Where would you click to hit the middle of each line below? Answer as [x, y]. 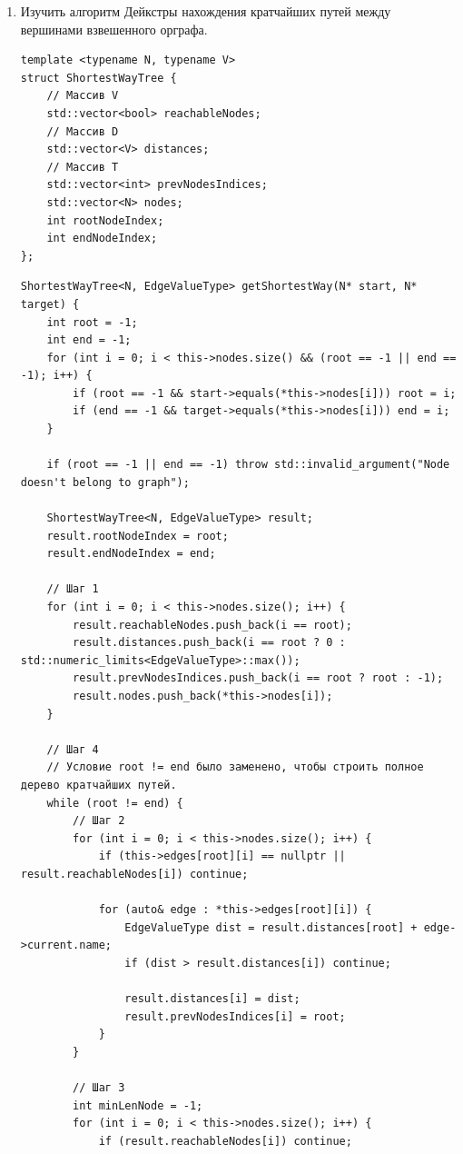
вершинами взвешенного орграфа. [114, 29]
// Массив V [83, 96]
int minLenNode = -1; [138, 1105]
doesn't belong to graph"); [105, 482]
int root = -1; [92, 322]
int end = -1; [89, 340]
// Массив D [83, 131]
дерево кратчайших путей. [99, 785]
